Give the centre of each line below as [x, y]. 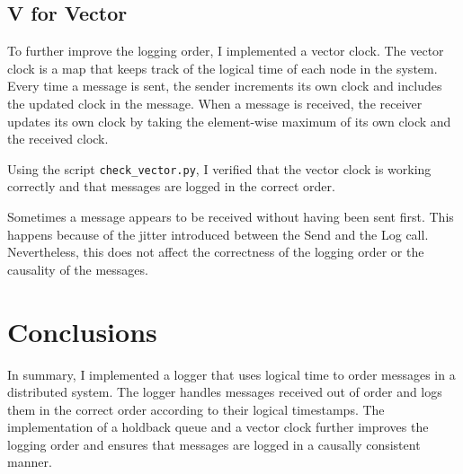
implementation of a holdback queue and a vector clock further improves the [218, 427]
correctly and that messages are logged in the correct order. [171, 186]
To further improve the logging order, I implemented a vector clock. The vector [226, 51]
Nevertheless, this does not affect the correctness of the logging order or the [216, 252]
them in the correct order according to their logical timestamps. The [196, 409]
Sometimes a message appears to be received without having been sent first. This [231, 217]
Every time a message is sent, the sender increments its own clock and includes [225, 86]
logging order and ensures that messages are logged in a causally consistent [214, 444]
